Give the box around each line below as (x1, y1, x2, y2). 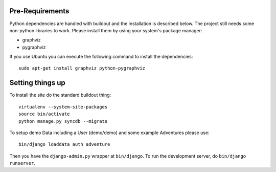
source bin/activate (18, 111, 70, 117)
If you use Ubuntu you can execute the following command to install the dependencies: (9, 54, 193, 60)
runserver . (9, 160, 35, 166)
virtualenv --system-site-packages (18, 104, 108, 110)
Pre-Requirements (9, 7, 70, 15)
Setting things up (9, 78, 66, 87)
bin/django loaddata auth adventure (18, 141, 110, 147)
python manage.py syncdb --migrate (18, 118, 108, 124)
